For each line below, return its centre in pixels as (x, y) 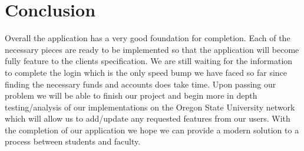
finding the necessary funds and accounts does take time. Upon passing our (141, 84)
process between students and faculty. (73, 141)
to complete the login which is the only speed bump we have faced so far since (146, 72)
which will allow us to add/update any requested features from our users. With (148, 118)
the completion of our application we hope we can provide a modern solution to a (152, 130)
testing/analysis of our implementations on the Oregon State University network (150, 107)
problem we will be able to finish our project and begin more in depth (131, 95)
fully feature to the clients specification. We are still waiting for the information (149, 61)
